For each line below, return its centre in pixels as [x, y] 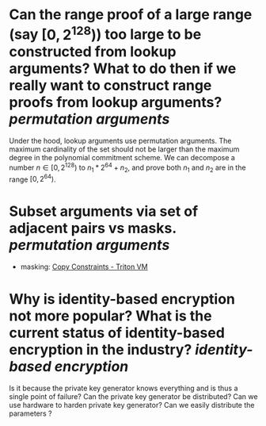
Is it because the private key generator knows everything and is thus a [123, 388]
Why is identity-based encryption [122, 299]
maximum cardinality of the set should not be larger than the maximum [124, 149]
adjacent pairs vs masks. [93, 228]
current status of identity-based [117, 333]
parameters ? [30, 413]
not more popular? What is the [110, 316]
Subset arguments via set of [104, 211]
